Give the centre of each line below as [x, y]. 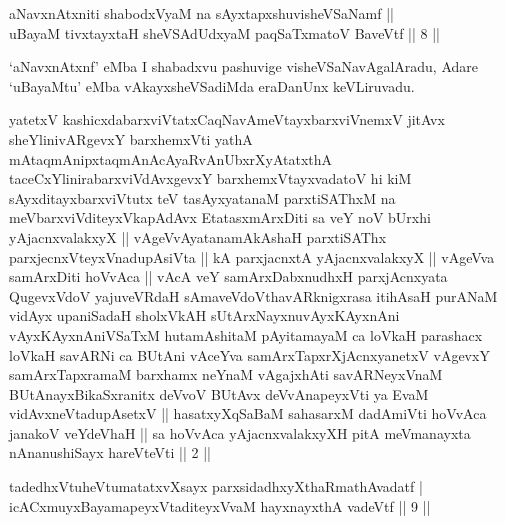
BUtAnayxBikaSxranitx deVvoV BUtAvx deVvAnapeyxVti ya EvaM [219, 393]
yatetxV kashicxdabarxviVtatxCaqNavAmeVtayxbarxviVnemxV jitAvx [227, 119]
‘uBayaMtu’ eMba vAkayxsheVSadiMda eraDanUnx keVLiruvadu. [212, 85]
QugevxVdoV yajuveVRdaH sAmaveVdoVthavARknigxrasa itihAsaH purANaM [253, 295]
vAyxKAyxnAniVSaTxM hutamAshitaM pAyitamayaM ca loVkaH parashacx [246, 334]
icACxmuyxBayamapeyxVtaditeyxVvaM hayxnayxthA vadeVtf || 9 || [220, 505]
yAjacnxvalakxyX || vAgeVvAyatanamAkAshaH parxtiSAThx [198, 236]
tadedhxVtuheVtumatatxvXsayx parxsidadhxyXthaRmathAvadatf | [216, 486]
